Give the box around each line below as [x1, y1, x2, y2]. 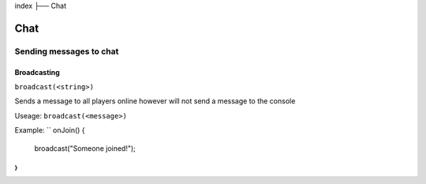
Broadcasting [14, 67, 61, 77]
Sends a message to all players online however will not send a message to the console [14, 96, 296, 106]
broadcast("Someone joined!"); [34, 143, 136, 153]
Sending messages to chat [14, 46, 119, 57]
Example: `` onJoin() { [14, 126, 86, 135]
